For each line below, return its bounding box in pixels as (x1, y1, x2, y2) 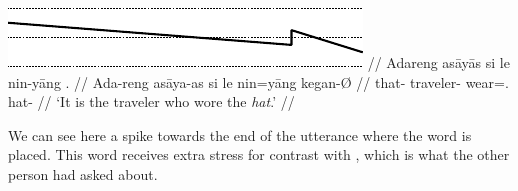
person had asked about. (8, 163, 158, 184)
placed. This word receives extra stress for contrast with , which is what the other (8, 144, 510, 165)
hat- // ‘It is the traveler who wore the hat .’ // (8, 91, 295, 112)
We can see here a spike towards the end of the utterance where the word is (8, 124, 472, 145)
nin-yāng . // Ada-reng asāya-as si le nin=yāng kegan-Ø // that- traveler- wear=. (8, 71, 509, 92)
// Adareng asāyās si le (367, 52, 510, 72)
